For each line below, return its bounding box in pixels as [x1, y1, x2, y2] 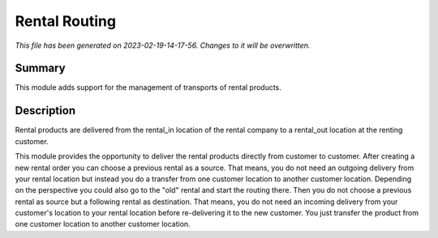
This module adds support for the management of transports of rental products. [15, 83, 281, 92]
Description [15, 104, 76, 117]
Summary [15, 62, 66, 75]
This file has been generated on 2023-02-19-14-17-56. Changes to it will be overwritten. [15, 40, 311, 50]
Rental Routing [15, 12, 117, 30]
